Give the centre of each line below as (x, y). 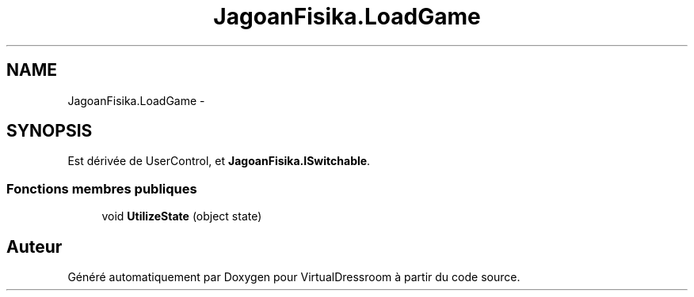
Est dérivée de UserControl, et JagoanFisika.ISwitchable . (219, 161)
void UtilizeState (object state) (182, 216)
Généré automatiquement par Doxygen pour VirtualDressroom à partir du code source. (294, 277)
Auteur (34, 246)
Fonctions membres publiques (102, 188)
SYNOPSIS (50, 131)
